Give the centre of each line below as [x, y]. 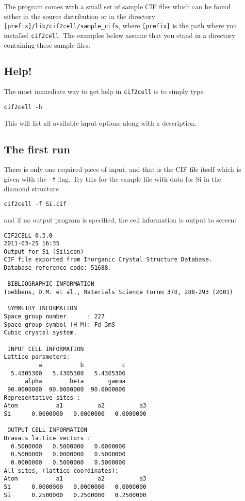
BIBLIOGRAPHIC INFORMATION [51, 284]
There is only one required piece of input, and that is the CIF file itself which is [122, 169]
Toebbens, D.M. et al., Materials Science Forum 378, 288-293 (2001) [119, 292]
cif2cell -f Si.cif [35, 204]
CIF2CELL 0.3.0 [28, 235]
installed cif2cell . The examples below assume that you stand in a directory [120, 35]
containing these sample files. [47, 45]
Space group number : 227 [54, 317]
